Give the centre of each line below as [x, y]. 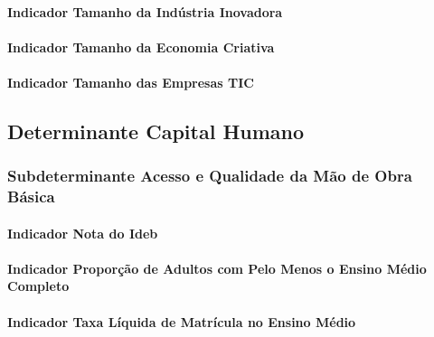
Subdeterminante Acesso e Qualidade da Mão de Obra [210, 176]
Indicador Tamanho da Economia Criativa [141, 47]
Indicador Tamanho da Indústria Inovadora [145, 11]
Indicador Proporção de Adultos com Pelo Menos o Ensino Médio [217, 268]
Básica [31, 197]
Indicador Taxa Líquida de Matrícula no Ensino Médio [182, 321]
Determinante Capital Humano [156, 131]
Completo [38, 286]
